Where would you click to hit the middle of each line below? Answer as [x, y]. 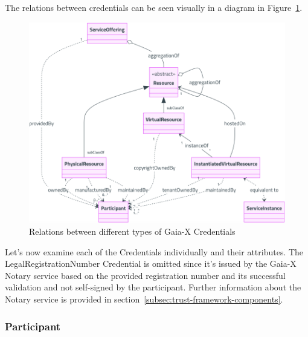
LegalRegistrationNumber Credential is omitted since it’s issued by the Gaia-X [151, 263]
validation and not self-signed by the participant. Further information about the [153, 287]
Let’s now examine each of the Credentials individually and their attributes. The [154, 251]
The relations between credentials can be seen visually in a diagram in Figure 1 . [154, 7]
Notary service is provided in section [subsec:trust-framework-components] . [144, 299]
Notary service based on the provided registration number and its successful [145, 275]
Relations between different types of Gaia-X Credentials [132, 231]
